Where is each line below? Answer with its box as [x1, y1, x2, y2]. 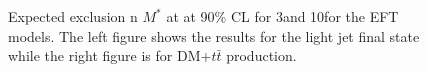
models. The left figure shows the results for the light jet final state [8, 25, 420, 46]
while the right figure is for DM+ [8, 45, 212, 66]
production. [226, 45, 297, 66]
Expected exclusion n [8, 6, 138, 26]
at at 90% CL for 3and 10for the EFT [166, 6, 399, 26]
